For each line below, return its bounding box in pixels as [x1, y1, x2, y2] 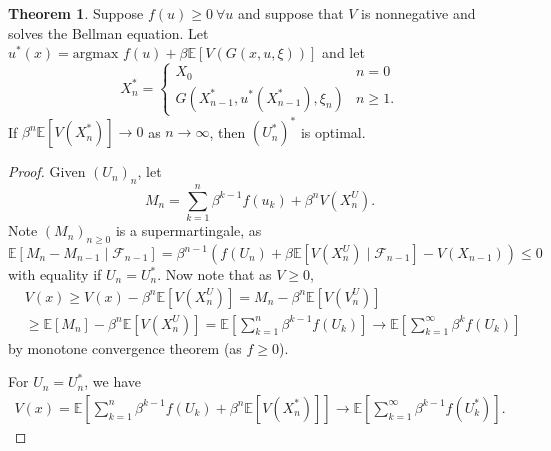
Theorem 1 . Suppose [8, 3, 144, 23]
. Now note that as [157, 264, 272, 285]
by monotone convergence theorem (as [8, 337, 242, 358]
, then [209, 121, 246, 142]
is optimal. [300, 121, 366, 142]
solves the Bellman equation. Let [8, 22, 209, 43]
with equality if [8, 264, 102, 285]
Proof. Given [8, 161, 86, 182]
